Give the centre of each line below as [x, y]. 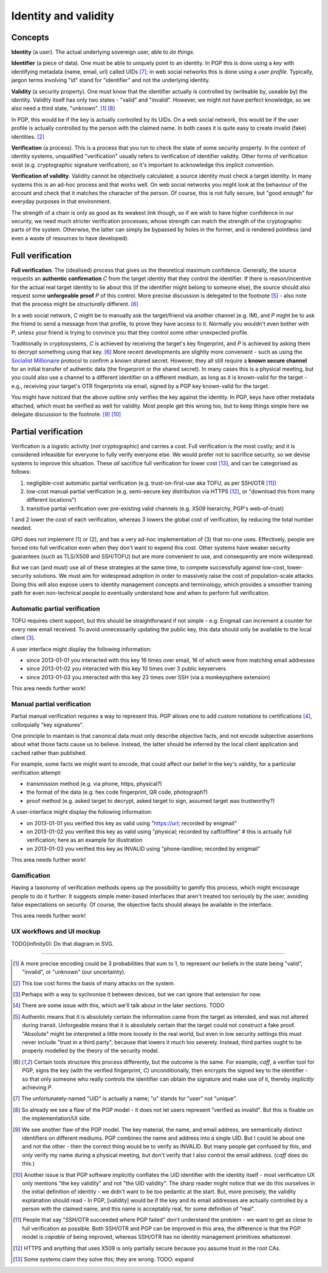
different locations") [51, 500]
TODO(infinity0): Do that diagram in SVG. [63, 943]
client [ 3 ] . [23, 638]
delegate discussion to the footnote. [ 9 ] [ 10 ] [66, 414]
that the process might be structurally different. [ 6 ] [75, 304]
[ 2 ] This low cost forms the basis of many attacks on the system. [94, 983]
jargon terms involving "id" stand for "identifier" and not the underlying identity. [111, 80]
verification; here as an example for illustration [84, 840]
